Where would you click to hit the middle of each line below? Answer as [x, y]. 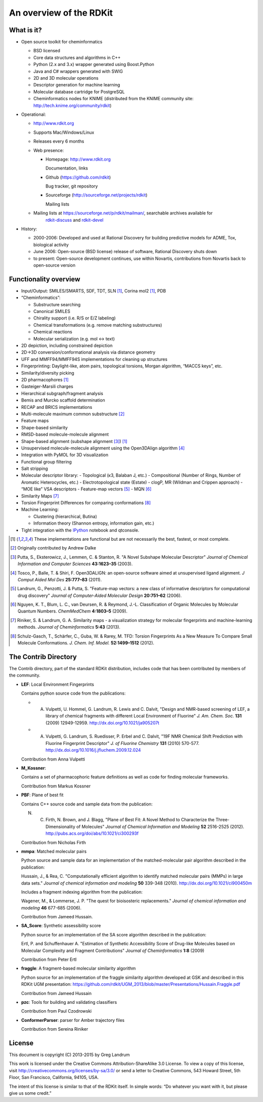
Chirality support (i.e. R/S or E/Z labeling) [75, 318]
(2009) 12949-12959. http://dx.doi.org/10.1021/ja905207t [102, 722]
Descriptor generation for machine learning [77, 85]
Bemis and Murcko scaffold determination [63, 400]
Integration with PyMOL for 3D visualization [65, 455]
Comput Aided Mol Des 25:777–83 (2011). [60, 579]
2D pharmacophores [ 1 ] [45, 380]
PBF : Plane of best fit [42, 795]
